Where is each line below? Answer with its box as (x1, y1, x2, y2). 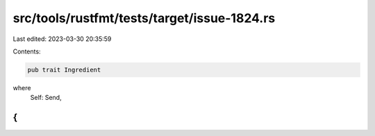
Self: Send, (30, 94, 62, 102)
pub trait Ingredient (27, 66, 101, 74)
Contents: (12, 47, 41, 56)
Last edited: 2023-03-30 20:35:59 (12, 35, 112, 43)
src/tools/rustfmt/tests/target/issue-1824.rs (12, 10, 276, 26)
